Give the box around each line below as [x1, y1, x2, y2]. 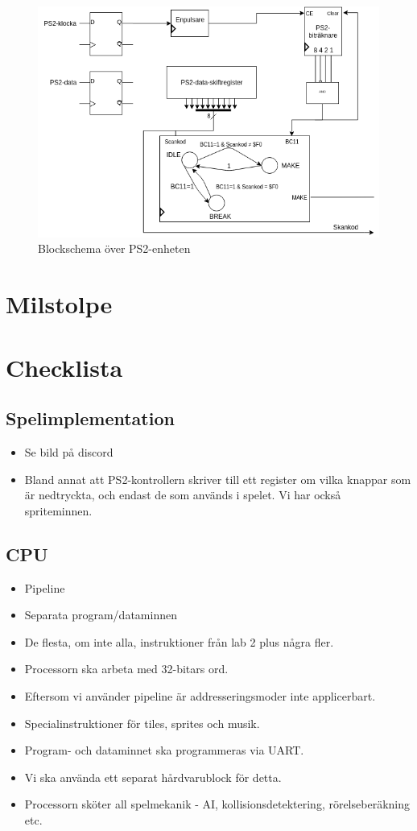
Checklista [6, 350, 123, 383]
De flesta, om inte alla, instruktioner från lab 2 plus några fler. [24, 633, 334, 650]
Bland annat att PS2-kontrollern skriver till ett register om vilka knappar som [24, 470, 411, 487]
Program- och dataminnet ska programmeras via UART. [24, 742, 304, 759]
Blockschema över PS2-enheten [38, 240, 191, 257]
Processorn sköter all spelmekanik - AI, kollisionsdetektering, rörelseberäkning [24, 796, 410, 812]
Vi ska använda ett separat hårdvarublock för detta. [24, 768, 282, 785]
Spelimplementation [6, 406, 175, 431]
